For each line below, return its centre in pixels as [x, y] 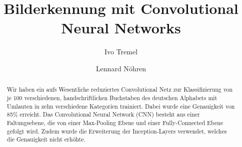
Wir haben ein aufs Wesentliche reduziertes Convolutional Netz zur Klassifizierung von [120, 89]
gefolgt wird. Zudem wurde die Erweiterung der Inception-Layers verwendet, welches [117, 131]
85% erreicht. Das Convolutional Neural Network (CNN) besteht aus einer [103, 114]
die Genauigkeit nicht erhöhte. [46, 139]
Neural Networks [121, 28]
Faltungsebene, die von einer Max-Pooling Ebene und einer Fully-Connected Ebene [115, 122]
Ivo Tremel [121, 52]
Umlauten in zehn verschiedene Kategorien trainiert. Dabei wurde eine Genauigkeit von [121, 106]
